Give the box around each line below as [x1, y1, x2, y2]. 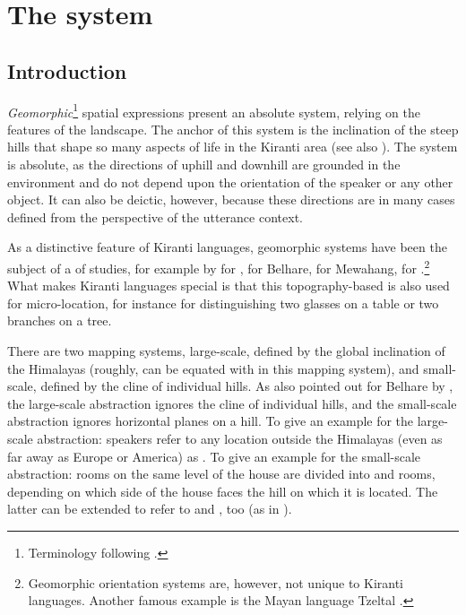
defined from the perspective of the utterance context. [7, 207, 303, 226]
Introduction [7, 56, 127, 84]
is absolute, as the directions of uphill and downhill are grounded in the [7, 155, 401, 174]
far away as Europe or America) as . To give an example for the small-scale [7, 446, 421, 465]
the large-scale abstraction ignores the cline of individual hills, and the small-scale [7, 394, 457, 412]
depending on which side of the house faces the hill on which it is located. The [7, 481, 438, 500]
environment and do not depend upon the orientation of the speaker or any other [7, 172, 453, 191]
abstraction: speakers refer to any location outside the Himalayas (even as [37, 429, 443, 447]
